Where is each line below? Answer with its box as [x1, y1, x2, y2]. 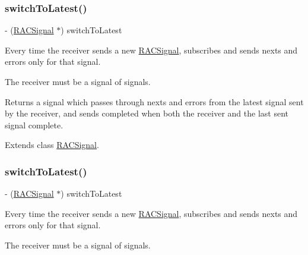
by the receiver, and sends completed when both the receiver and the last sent [5, 107, 288, 119]
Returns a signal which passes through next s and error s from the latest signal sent [5, 95, 304, 108]
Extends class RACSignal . [5, 138, 99, 151]
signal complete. [5, 118, 63, 131]
